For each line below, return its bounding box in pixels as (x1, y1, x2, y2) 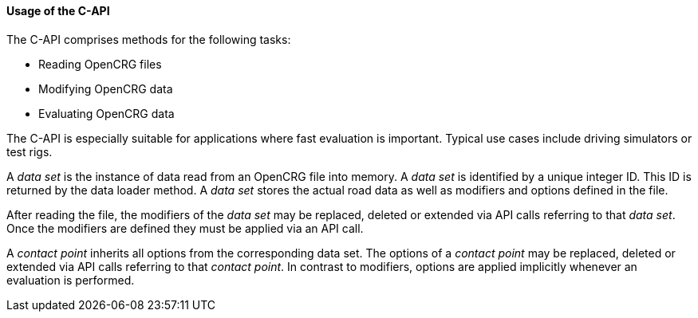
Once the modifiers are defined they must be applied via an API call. (6, 221, 364, 235)
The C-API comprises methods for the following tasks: (6, 32, 291, 46)
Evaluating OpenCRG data (38, 106, 175, 120)
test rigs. (6, 144, 53, 159)
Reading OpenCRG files (38, 57, 162, 71)
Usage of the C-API (6, 4, 110, 18)
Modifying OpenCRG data (38, 81, 173, 96)
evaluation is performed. (6, 273, 135, 287)
